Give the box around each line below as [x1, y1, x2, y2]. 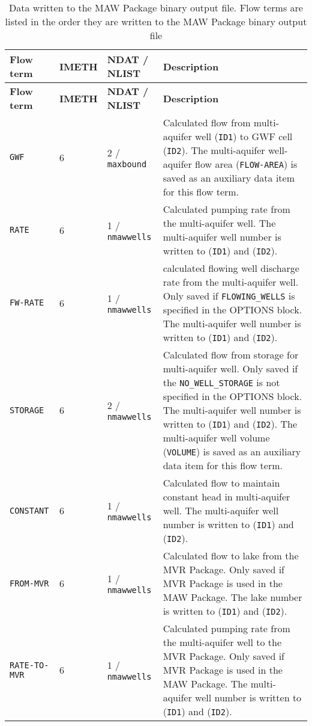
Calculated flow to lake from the [163, 549, 299, 562]
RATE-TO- [10, 660, 49, 670]
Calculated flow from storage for [163, 348, 299, 361]
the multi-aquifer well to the [163, 635, 282, 649]
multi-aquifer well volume [163, 431, 270, 445]
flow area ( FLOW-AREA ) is [195, 157, 298, 171]
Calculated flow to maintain [163, 476, 280, 490]
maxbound [107, 159, 147, 169]
